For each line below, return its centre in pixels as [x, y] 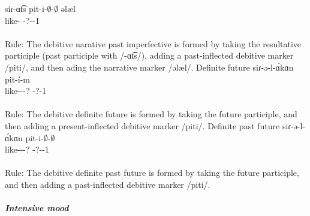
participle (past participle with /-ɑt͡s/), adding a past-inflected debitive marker [149, 55]
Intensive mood [37, 208]
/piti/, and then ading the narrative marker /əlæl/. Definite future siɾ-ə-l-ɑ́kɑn [149, 67]
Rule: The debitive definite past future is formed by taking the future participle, [152, 173]
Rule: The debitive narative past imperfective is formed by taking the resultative [153, 43]
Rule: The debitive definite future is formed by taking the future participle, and [151, 114]
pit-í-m [17, 79]
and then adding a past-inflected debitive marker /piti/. [108, 184]
